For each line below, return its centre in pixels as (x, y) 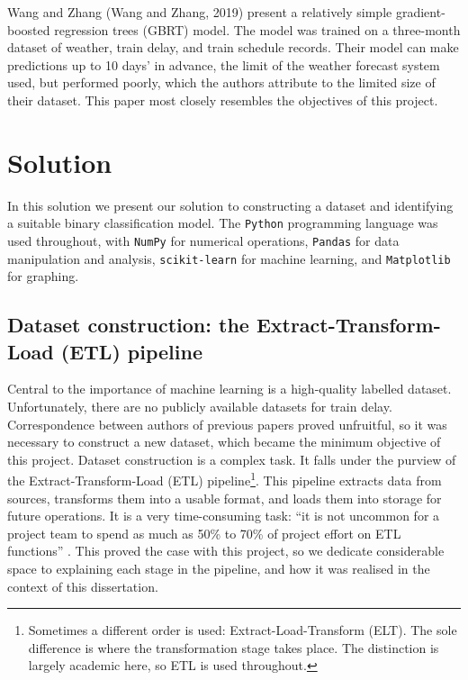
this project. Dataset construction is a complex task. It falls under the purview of (232, 459)
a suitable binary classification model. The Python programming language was (223, 223)
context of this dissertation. (83, 586)
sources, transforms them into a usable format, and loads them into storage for (225, 498)
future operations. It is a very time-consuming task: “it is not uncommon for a (224, 516)
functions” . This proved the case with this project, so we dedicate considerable (226, 551)
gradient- (420, 12)
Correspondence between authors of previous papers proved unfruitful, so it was (227, 424)
